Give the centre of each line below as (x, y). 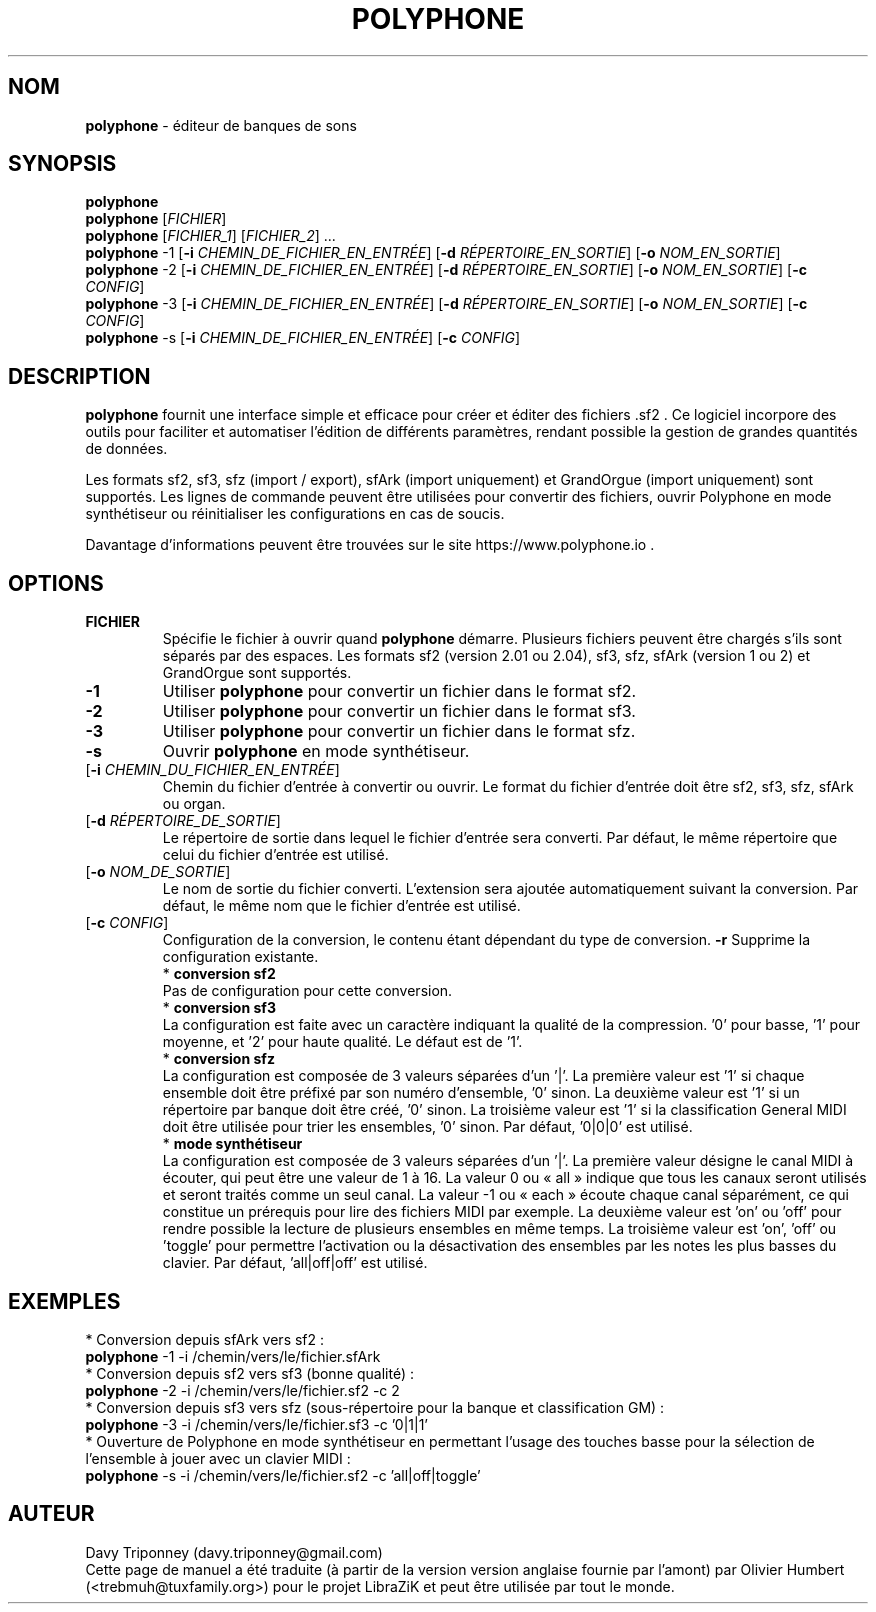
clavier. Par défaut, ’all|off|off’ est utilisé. (295, 1263)
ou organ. (194, 804)
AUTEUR (51, 1514)
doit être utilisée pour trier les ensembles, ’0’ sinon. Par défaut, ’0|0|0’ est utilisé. (427, 1127)
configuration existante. (240, 957)
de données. (126, 449)
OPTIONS (56, 583)
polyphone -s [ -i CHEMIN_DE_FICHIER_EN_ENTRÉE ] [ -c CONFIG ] (303, 338)
